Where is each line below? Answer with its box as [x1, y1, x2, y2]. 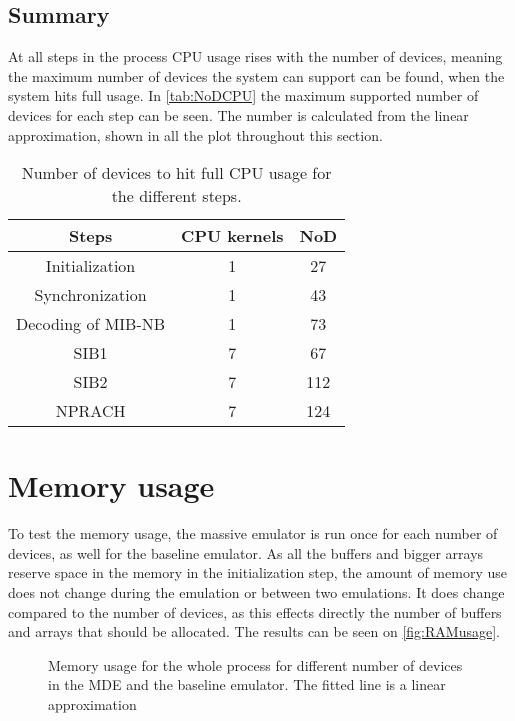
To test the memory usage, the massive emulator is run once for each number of [8, 523, 498, 544]
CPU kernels [181, 224, 284, 248]
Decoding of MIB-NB [16, 312, 166, 336]
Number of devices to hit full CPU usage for [21, 161, 332, 185]
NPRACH [55, 399, 126, 423]
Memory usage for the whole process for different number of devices [48, 654, 463, 675]
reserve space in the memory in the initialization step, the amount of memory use [8, 562, 507, 583]
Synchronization [34, 283, 147, 307]
